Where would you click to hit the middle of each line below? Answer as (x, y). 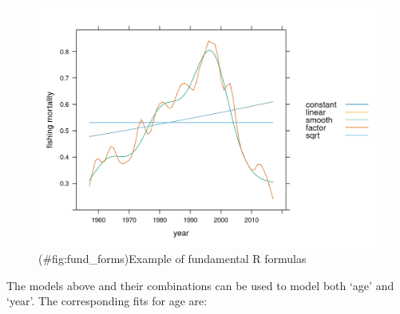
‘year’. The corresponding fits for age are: (107, 301)
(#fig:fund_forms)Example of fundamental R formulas (172, 259)
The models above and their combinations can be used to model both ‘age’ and (200, 285)
